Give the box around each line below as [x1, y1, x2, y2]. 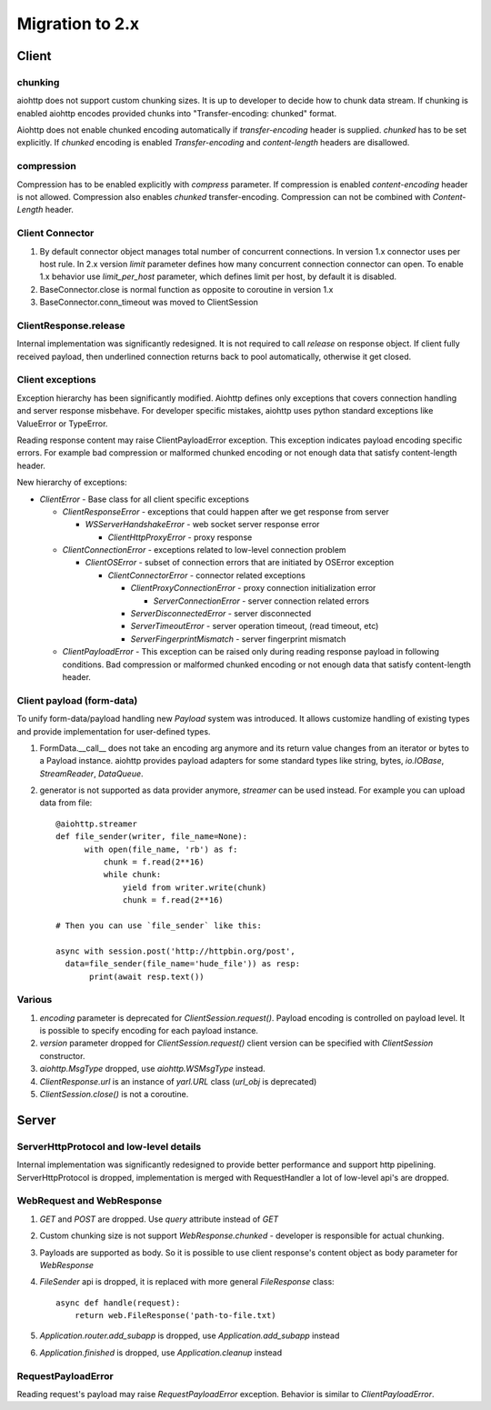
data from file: [39, 797, 93, 808]
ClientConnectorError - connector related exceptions [107, 569, 306, 581]
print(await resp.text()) [89, 971, 205, 982]
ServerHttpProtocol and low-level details [16, 1140, 202, 1153]
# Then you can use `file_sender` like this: [55, 920, 263, 931]
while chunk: [103, 869, 162, 880]
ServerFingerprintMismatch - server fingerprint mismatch [130, 633, 346, 645]
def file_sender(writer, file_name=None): [55, 832, 248, 842]
